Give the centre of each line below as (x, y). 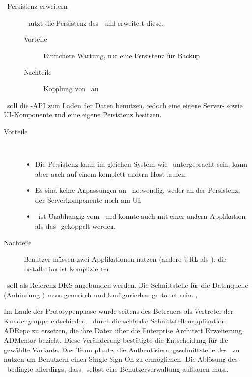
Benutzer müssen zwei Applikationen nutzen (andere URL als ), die (125, 259)
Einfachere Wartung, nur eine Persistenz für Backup (122, 55)
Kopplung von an (71, 88)
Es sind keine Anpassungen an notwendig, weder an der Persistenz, (138, 190)
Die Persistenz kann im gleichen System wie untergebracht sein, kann (141, 164)
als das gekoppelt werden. (75, 226)
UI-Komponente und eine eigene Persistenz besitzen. (83, 115)
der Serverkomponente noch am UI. (88, 200)
